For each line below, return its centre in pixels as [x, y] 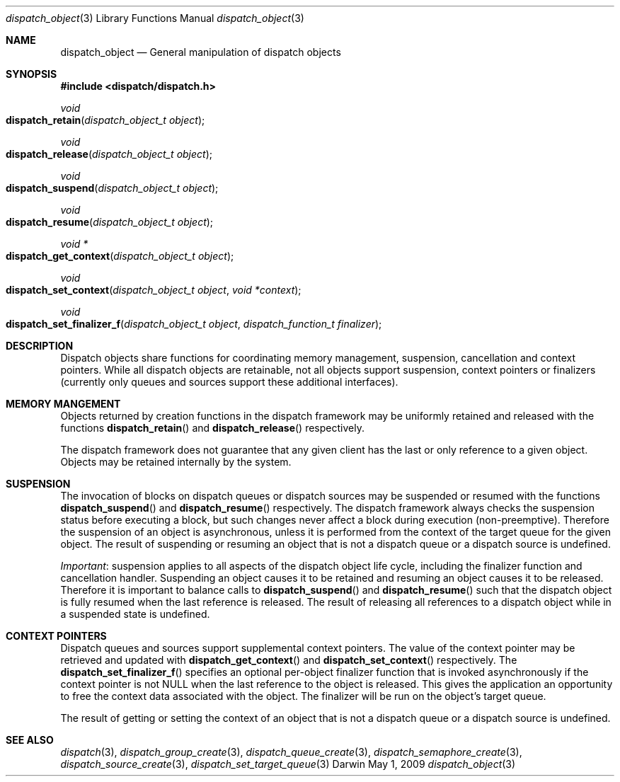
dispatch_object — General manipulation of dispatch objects [201, 52]
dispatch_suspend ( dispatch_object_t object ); [112, 188]
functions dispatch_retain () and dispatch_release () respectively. [212, 428]
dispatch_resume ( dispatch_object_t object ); [110, 222]
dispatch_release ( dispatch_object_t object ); [109, 154]
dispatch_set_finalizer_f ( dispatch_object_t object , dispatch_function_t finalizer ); [194, 324]
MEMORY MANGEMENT [63, 404]
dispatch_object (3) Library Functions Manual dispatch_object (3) [155, 18]
